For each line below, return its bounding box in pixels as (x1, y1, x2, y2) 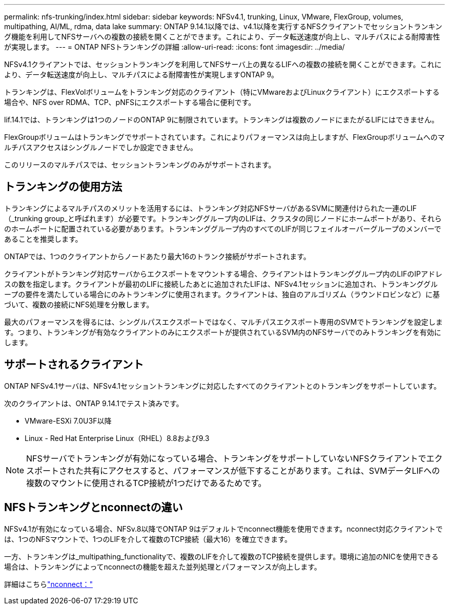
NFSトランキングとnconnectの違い (4, 501, 183, 514)
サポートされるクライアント (4, 358, 144, 371)
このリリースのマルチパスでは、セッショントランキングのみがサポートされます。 (4, 160, 276, 169)
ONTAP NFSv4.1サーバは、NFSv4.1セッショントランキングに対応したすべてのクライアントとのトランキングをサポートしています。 (4, 381, 441, 390)
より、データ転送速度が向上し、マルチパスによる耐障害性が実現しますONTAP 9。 (4, 70, 279, 79)
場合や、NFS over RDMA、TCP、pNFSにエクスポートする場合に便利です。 (4, 98, 256, 107)
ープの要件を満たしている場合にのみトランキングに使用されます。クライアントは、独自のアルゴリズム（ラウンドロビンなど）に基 (4, 289, 440, 299)
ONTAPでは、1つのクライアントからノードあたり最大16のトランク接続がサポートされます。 (4, 251, 311, 261)
